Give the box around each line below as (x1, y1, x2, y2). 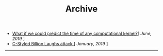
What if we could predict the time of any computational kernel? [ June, (12, 30, 152, 37)
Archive (65, 3, 98, 14)
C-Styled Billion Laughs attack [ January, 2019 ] (12, 41, 108, 47)
